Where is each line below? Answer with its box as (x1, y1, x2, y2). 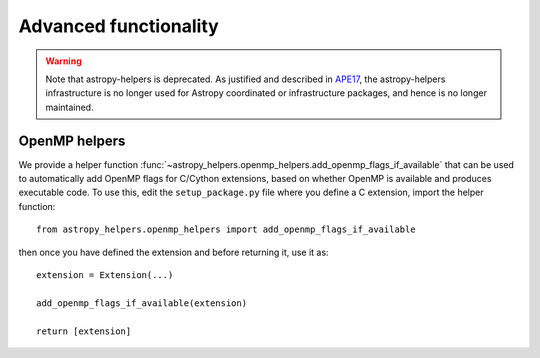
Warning (45, 55, 82, 67)
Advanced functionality (18, 15, 219, 37)
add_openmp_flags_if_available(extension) (36, 297, 248, 309)
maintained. (45, 101, 94, 113)
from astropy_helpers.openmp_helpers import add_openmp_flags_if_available (36, 224, 416, 235)
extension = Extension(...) (36, 269, 174, 280)
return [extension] (36, 325, 132, 337)
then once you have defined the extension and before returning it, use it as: (18, 246, 329, 258)
